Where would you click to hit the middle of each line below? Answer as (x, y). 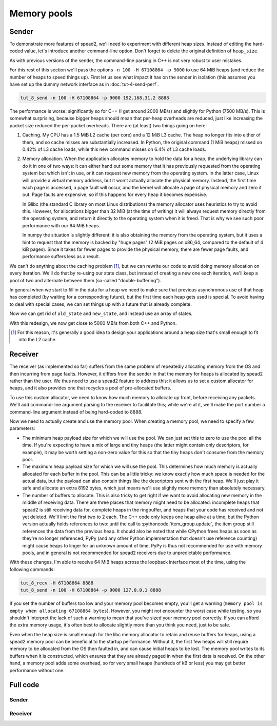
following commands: (32, 569)
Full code (24, 685)
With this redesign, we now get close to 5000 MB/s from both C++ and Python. (93, 323)
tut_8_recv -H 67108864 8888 (57, 583)
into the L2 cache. (38, 340)
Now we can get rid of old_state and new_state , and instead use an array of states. (101, 313)
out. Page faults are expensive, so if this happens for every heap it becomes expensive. (115, 194)
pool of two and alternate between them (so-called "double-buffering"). (85, 280)
